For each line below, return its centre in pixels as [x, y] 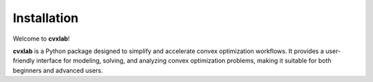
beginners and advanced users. [58, 70]
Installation [46, 18]
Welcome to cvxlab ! [41, 39]
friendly [24, 61]
